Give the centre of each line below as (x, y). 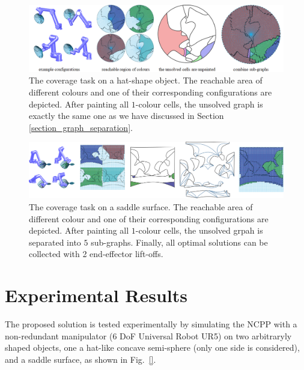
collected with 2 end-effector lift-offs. (96, 254)
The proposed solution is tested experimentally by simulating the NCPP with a (151, 324)
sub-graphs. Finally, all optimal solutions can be (179, 242)
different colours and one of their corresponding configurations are (150, 92)
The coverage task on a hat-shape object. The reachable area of (146, 80)
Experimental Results (96, 295)
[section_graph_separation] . (81, 127)
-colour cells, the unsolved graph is (199, 104)
